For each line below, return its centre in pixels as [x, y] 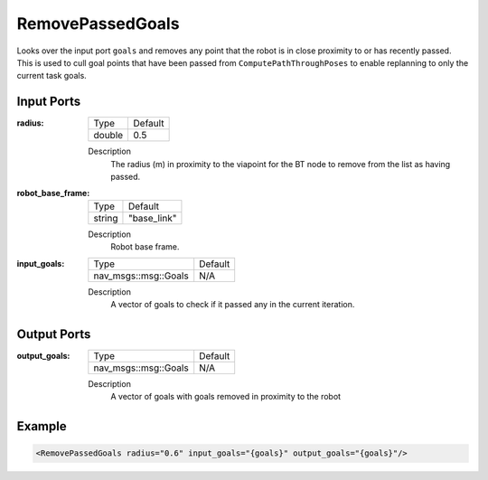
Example [42, 426]
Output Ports [54, 334]
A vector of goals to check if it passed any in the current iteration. [233, 304]
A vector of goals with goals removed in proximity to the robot [226, 397]
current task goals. [52, 76]
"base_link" [152, 218]
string [106, 218]
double [108, 136]
